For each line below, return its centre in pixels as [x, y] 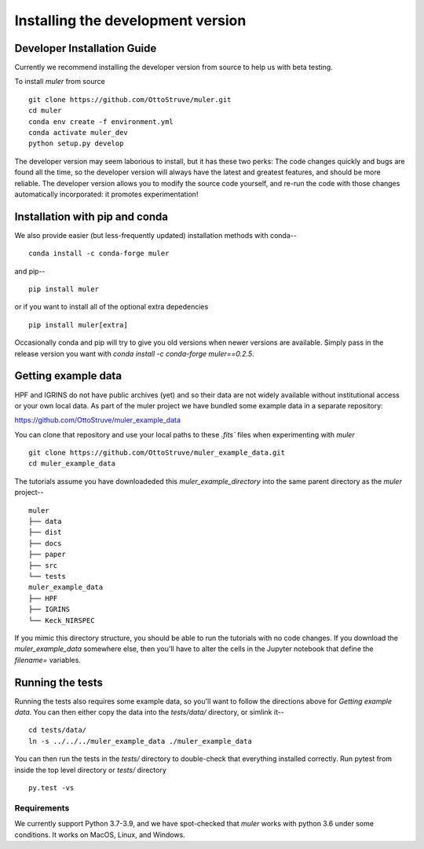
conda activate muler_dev [79, 133]
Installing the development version [130, 20]
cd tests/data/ [58, 730]
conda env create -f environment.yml [101, 121]
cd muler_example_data [72, 464]
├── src [43, 565]
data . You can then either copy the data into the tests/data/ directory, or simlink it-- [149, 712]
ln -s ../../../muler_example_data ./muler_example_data [141, 741]
